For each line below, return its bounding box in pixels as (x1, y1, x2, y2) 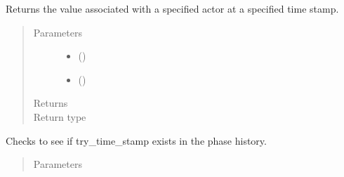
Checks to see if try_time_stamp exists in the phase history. (6, 133, 267, 147)
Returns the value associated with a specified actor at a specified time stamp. (6, 1, 339, 15)
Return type (33, 109, 86, 124)
